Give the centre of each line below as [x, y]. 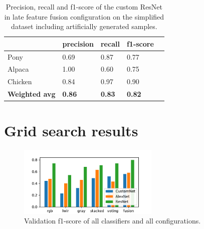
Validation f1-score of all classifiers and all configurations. [113, 221]
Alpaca [18, 69]
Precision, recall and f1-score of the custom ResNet [84, 7]
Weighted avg [32, 94]
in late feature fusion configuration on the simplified [84, 16]
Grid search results [71, 131]
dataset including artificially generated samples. [84, 26]
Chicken [20, 81]
